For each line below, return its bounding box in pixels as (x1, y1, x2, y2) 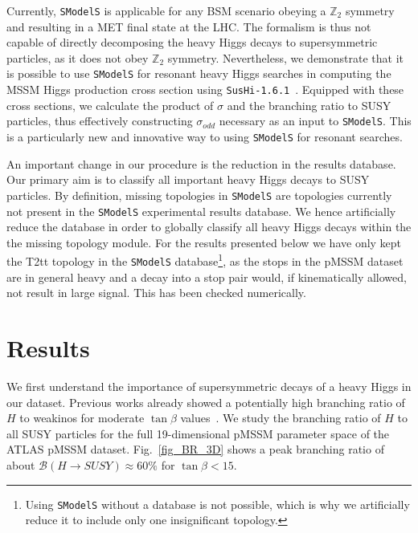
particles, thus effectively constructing (6, 112, 193, 129)
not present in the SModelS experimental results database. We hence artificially (6, 202, 396, 219)
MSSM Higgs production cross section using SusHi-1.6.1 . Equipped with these (6, 81, 404, 98)
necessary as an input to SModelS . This (219, 112, 412, 129)
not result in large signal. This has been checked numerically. (6, 284, 306, 301)
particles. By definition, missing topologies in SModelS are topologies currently (6, 186, 392, 203)
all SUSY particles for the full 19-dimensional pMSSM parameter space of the (6, 425, 390, 441)
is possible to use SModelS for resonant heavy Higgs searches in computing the (6, 65, 391, 82)
